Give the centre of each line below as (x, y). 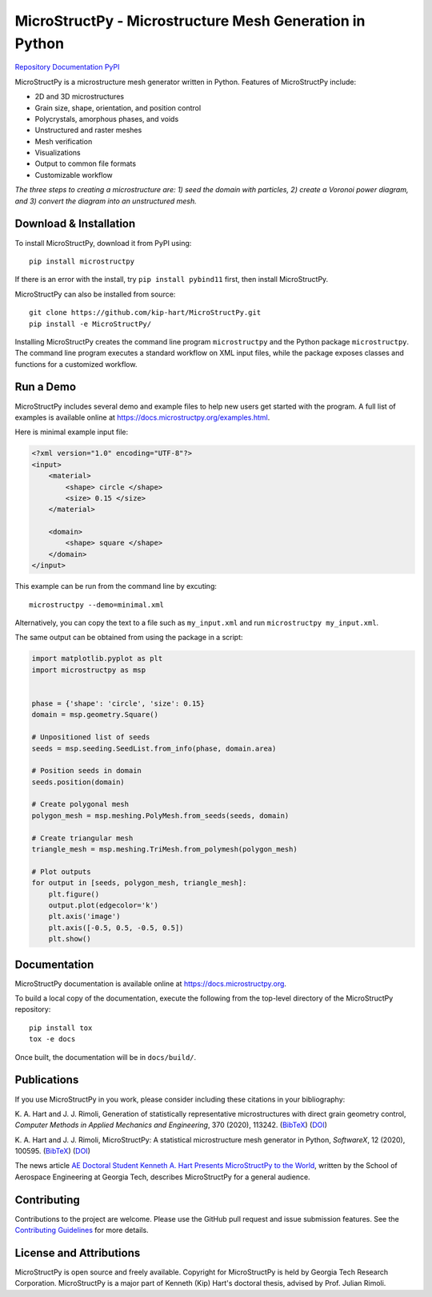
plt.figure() (74, 894)
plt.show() (70, 939)
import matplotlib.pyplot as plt (97, 659)
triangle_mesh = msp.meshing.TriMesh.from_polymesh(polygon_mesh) (164, 850)
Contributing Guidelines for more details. (82, 1231)
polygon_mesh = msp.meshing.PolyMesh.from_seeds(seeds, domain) (160, 816)
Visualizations (58, 153)
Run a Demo (45, 387)
